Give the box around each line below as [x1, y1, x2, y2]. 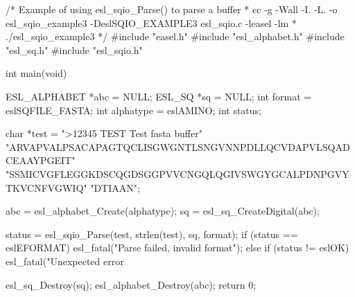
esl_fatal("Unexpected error [6, 253, 124, 268]
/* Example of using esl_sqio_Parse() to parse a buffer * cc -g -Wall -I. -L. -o [6, 2, 338, 16]
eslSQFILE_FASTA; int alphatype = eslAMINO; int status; [6, 102, 262, 117]
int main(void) [6, 66, 67, 80]
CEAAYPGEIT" [6, 153, 76, 168]
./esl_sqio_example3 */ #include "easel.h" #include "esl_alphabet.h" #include [6, 29, 345, 44]
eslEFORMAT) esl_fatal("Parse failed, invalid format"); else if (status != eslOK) [6, 240, 349, 255]
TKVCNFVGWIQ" [6, 180, 87, 195]
